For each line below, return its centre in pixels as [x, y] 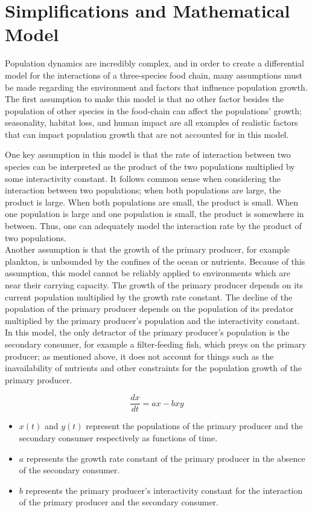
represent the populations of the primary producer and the [194, 426]
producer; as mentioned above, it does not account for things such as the [139, 356]
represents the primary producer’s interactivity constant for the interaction [164, 490]
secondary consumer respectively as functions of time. [118, 438]
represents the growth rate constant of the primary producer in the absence [166, 458]
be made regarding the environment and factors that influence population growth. [156, 87]
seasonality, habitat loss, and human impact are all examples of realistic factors [151, 122]
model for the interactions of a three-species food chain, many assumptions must [154, 75]
